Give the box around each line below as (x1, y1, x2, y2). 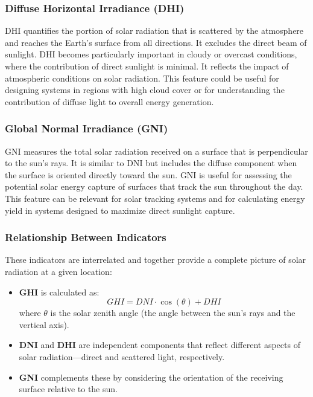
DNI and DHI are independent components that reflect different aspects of (19, 338, 300, 351)
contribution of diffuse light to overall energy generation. (5, 95, 214, 108)
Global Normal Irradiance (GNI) (5, 121, 168, 136)
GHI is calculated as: (19, 285, 100, 298)
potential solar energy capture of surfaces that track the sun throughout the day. (5, 180, 303, 193)
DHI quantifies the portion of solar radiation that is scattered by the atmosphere (5, 24, 304, 37)
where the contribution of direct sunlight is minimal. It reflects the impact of (5, 60, 289, 72)
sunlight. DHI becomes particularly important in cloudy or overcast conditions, (5, 48, 297, 60)
